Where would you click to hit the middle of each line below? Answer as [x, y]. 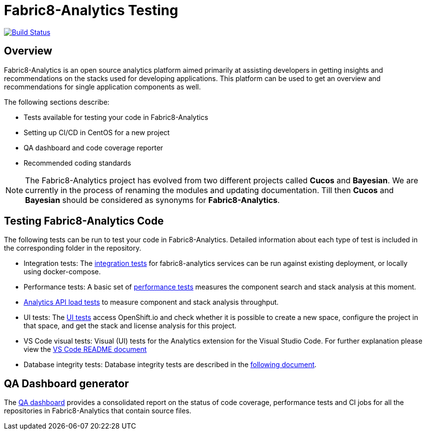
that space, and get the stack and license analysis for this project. [130, 326]
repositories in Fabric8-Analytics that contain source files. [98, 411]
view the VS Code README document [85, 349]
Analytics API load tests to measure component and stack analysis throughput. [151, 302]
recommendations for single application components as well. [103, 87]
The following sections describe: [57, 102]
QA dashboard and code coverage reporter [93, 147]
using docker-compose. [62, 272]
